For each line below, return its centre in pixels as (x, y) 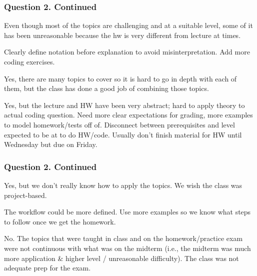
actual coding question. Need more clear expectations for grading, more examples (128, 115)
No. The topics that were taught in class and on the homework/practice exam (123, 238)
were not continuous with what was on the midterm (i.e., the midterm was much (127, 248)
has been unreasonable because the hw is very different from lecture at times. (122, 35)
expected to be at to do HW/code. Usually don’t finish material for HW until (123, 134)
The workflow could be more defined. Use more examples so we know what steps (127, 212)
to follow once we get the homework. (60, 221)
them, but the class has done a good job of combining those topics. (106, 88)
